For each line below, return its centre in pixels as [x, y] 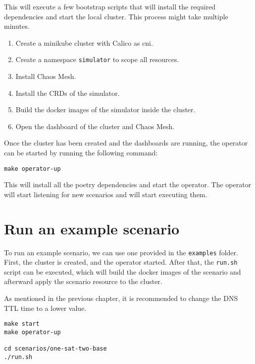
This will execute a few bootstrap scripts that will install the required [110, 6]
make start [22, 324]
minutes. [17, 26]
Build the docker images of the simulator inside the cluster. [105, 109]
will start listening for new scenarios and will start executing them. [106, 194]
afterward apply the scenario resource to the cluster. [83, 281]
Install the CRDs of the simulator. [68, 93]
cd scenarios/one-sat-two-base [55, 349]
